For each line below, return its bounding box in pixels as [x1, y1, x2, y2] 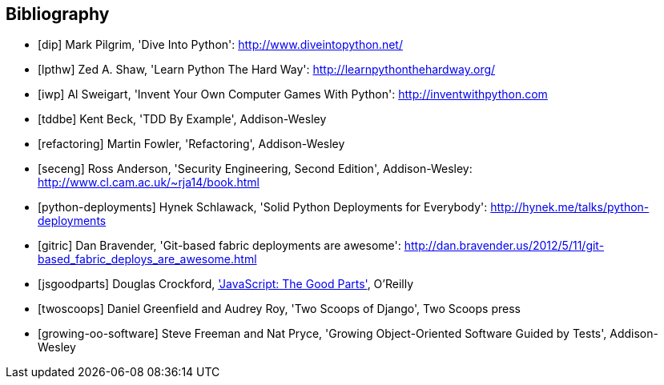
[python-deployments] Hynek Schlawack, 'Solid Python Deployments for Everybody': [38, 200, 488, 215]
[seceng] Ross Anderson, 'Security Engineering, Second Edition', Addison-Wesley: [38, 162, 473, 176]
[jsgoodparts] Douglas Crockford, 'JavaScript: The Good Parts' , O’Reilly [38, 277, 414, 291]
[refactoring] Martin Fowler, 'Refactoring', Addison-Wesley [38, 137, 345, 151]
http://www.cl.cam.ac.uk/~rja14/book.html [38, 175, 260, 190]
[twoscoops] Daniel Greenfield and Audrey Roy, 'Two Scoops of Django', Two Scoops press [38, 302, 521, 316]
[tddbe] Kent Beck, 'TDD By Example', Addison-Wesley [38, 112, 327, 126]
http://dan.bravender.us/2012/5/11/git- [404, 239, 605, 253]
